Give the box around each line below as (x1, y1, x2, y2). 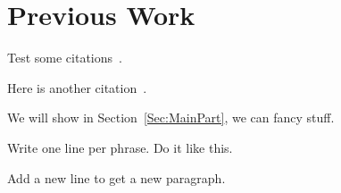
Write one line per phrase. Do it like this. (7, 138, 233, 156)
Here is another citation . (7, 78, 147, 96)
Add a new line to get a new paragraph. (7, 168, 226, 187)
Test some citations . (7, 48, 122, 67)
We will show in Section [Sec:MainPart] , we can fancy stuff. (7, 108, 335, 127)
